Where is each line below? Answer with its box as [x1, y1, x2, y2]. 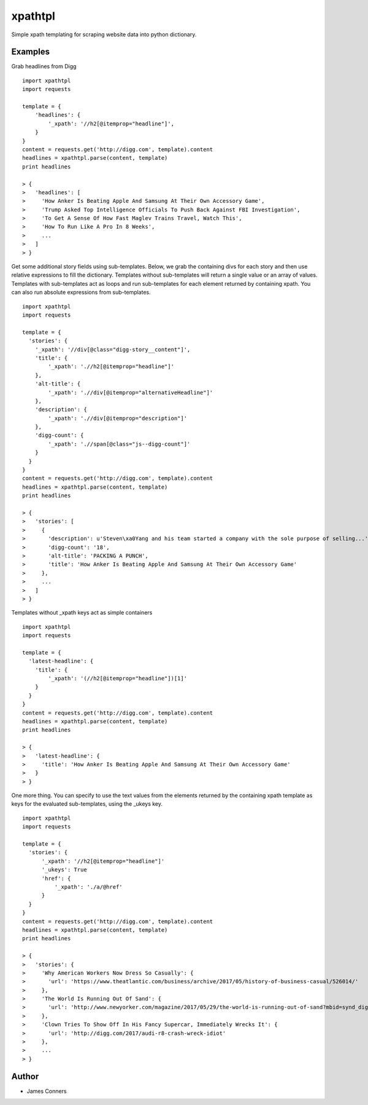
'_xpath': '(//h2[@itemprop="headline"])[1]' [48, 675, 187, 682]
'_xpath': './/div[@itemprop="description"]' [48, 415, 187, 422]
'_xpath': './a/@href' [54, 884, 123, 891]
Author [11, 1071, 39, 1082]
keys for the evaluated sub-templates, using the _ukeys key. [11, 800, 163, 808]
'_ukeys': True [41, 867, 87, 873]
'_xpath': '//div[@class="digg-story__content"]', [34, 346, 191, 353]
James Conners [26, 1087, 67, 1095]
